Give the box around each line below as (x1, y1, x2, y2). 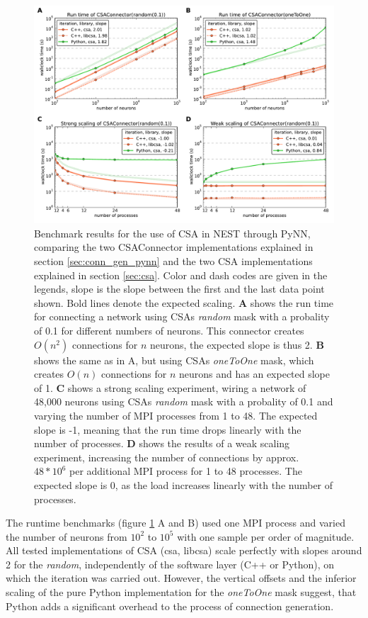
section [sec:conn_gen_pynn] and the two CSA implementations (34, 254, 313, 269)
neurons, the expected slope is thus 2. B (149, 337, 324, 352)
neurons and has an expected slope (179, 366, 330, 381)
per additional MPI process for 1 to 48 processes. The (69, 463, 302, 478)
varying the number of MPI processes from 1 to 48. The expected (34, 408, 318, 422)
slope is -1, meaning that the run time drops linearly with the (34, 422, 301, 437)
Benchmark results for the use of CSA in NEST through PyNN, (34, 225, 311, 240)
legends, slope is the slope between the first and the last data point (34, 281, 325, 296)
